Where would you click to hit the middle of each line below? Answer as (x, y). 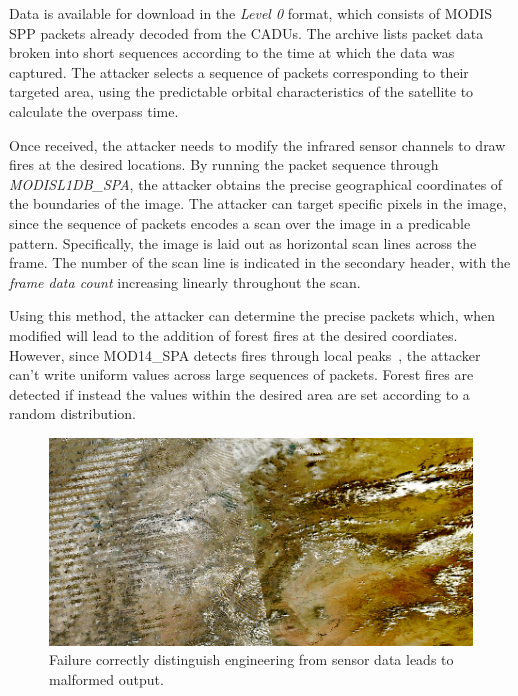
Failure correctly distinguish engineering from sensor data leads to (251, 659)
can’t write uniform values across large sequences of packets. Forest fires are (241, 374)
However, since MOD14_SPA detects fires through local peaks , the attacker (245, 354)
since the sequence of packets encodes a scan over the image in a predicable (240, 222)
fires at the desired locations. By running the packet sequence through (224, 164)
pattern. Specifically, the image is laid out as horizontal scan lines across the (243, 242)
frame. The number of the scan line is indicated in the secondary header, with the (260, 262)
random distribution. (72, 413)
